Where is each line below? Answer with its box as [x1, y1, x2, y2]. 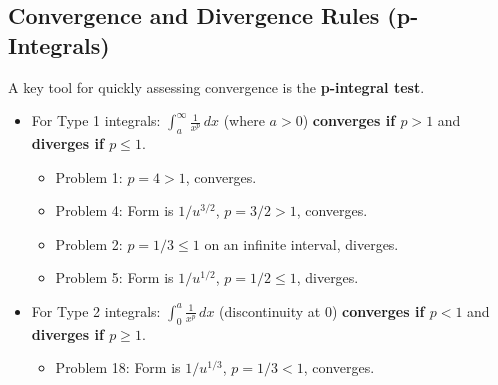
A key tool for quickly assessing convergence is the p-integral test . [8, 76, 425, 97]
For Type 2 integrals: [31, 300, 161, 321]
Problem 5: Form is [55, 267, 174, 288]
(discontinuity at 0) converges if [219, 300, 425, 321]
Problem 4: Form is [55, 200, 174, 221]
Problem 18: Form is [55, 357, 181, 378]
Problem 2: [55, 233, 123, 254]
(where [223, 110, 265, 131]
